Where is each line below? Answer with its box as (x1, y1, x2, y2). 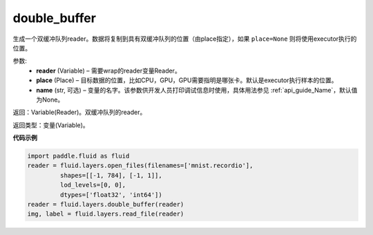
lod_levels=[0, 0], (59, 181, 126, 189)
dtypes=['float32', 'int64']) (59, 191, 162, 198)
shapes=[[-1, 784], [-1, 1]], (59, 171, 162, 179)
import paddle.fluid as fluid (27, 152, 130, 160)
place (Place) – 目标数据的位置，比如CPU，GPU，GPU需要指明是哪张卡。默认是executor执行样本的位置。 (36, 76, 338, 84)
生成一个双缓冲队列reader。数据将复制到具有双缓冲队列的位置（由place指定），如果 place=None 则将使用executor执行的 (12, 35, 357, 43)
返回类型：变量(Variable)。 (12, 121, 89, 129)
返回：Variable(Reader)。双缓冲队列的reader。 (12, 108, 146, 117)
